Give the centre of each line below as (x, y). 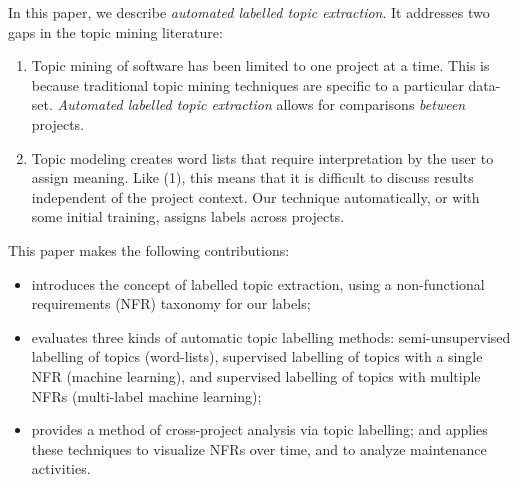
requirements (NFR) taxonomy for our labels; (171, 303)
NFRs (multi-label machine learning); (146, 395)
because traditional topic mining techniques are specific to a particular (247, 84)
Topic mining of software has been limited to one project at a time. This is (260, 65)
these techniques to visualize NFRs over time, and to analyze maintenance (259, 448)
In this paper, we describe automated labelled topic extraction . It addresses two (249, 12)
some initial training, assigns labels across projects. (188, 216)
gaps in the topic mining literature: (115, 31)
